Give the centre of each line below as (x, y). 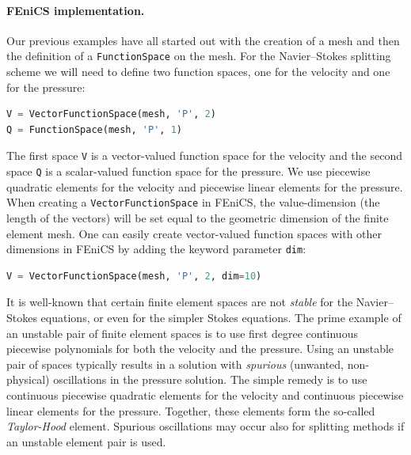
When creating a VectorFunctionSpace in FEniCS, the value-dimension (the (193, 202)
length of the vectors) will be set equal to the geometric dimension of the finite (198, 217)
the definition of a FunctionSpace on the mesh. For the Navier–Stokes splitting (199, 56)
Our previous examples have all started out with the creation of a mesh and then (203, 40)
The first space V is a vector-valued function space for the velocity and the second (204, 155)
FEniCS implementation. (76, 10)
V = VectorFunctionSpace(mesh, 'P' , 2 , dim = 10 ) (134, 276)
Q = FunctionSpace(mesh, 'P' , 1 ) (94, 129)
